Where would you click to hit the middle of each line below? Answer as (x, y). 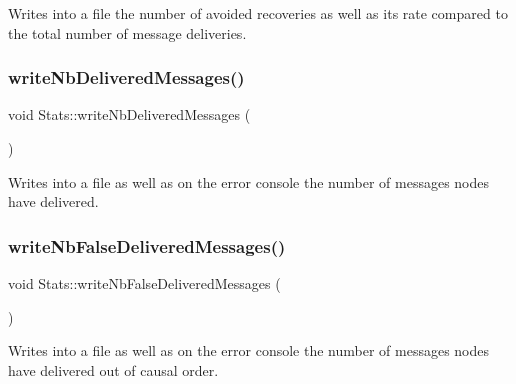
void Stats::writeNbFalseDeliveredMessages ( (144, 283)
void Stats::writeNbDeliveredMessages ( (129, 114)
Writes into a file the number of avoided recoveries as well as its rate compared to (258, 13)
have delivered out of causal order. (113, 369)
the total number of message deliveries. (127, 32)
